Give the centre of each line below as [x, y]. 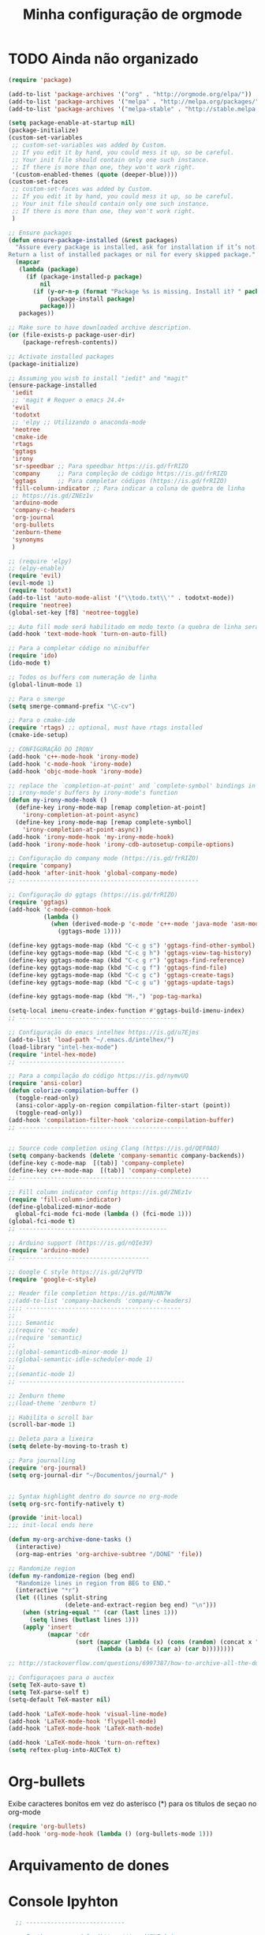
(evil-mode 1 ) [32, 583]
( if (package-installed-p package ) [84, 277]
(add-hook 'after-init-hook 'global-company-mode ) [93, 874]
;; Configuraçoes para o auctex [61, 1678]
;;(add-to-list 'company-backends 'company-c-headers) [100, 1301]
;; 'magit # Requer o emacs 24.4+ [68, 400]
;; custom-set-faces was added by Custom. [82, 189]
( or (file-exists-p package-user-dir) [72, 335]
